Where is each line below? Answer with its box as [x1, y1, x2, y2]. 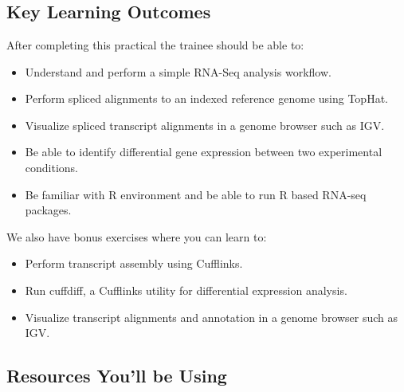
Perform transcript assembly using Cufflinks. [25, 255, 243, 272]
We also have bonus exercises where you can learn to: [6, 228, 267, 245]
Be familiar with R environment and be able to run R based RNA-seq [25, 186, 367, 202]
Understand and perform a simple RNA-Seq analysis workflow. [25, 63, 331, 80]
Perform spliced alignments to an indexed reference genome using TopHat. [25, 90, 388, 107]
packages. [25, 202, 72, 218]
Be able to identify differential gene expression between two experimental [25, 143, 382, 160]
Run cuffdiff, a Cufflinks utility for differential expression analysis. [25, 281, 347, 298]
